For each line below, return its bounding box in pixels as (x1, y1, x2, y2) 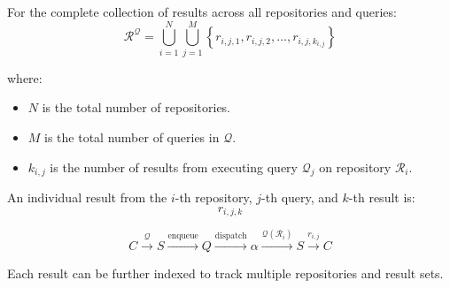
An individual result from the (7, 188, 167, 207)
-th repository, (175, 188, 252, 207)
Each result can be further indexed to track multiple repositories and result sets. (7, 264, 444, 283)
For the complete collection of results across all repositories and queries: (7, 3, 397, 20)
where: (7, 68, 43, 87)
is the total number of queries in (44, 127, 220, 146)
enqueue (167, 231, 198, 241)
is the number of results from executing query (50, 157, 298, 176)
